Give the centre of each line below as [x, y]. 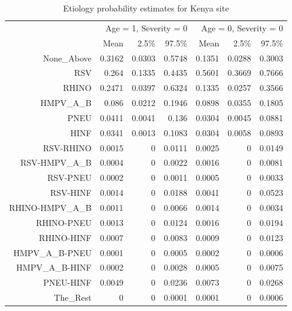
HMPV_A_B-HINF [54, 267]
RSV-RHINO [67, 147]
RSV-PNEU [69, 177]
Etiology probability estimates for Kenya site [146, 8]
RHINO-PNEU [64, 222]
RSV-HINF [71, 193]
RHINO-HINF [65, 237]
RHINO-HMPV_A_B [50, 207]
